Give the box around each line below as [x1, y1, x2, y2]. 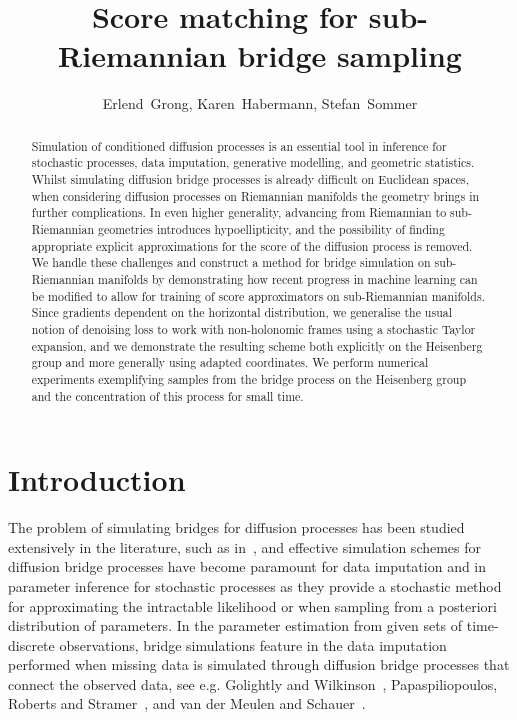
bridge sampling [237, 35, 462, 76]
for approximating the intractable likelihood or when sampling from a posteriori [8, 595, 497, 616]
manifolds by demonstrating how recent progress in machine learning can [98, 270, 478, 287]
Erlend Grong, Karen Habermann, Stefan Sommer [102, 93, 418, 114]
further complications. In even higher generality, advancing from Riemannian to [31, 204, 447, 221]
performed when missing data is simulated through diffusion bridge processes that [8, 654, 510, 675]
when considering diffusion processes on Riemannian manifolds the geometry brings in [31, 187, 480, 204]
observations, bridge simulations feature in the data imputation [59, 634, 447, 655]
